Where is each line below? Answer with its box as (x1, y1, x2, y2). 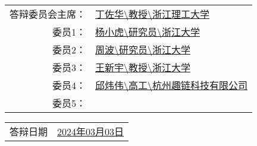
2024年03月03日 (57, 125, 124, 138)
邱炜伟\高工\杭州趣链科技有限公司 (95, 78, 248, 92)
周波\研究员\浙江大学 (95, 43, 191, 56)
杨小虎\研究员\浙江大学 (95, 25, 200, 39)
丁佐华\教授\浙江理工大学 (95, 7, 210, 21)
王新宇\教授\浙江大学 (95, 61, 191, 74)
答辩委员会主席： (10, 7, 86, 21)
